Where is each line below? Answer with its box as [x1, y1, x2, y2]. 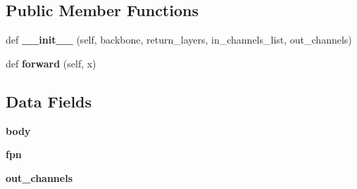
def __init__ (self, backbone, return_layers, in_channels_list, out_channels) [6, 32, 352, 47]
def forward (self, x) [6, 56, 96, 70]
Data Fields [6, 90, 92, 112]
